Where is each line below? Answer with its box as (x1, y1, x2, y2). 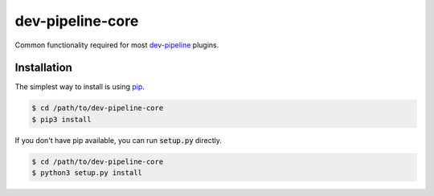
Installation (14, 61, 72, 75)
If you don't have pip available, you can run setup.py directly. (14, 135, 223, 145)
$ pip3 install (31, 115, 92, 124)
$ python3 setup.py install (31, 169, 142, 178)
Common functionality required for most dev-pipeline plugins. (14, 40, 219, 50)
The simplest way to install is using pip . (14, 82, 145, 92)
